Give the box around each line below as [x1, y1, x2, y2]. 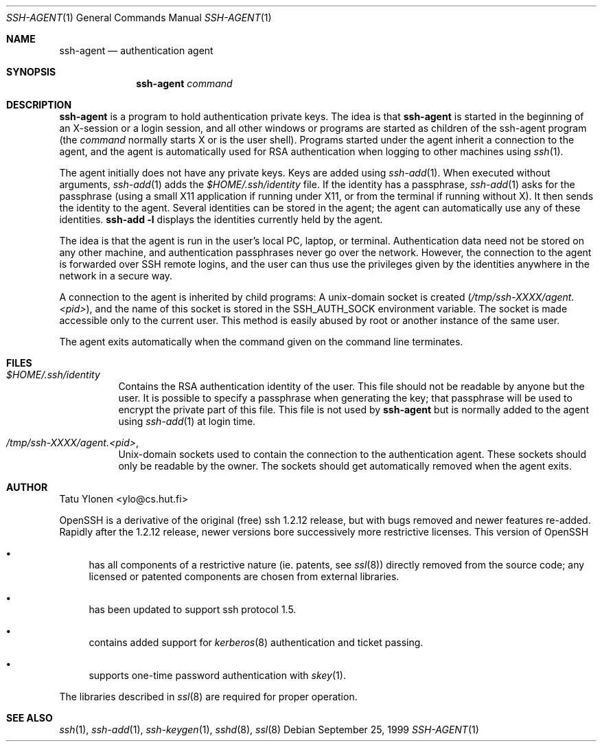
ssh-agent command [136, 78, 233, 89]
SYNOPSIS [6, 66, 56, 78]
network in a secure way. [59, 270, 173, 281]
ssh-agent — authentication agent [59, 45, 213, 56]
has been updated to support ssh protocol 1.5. [89, 604, 297, 615]
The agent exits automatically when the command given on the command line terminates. [59, 336, 463, 347]
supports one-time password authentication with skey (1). [89, 669, 346, 681]
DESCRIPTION [6, 99, 72, 111]
